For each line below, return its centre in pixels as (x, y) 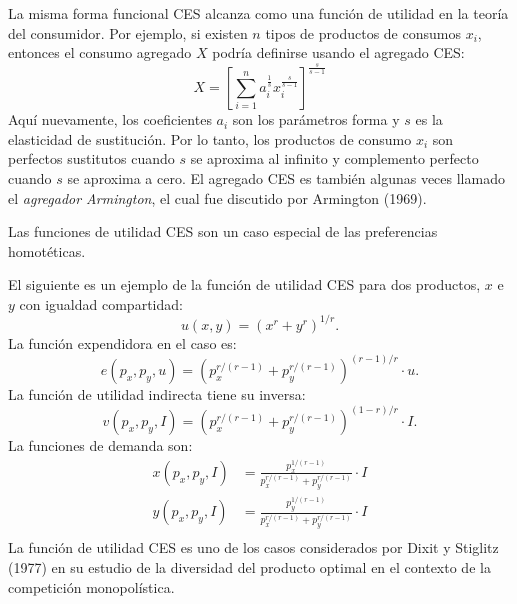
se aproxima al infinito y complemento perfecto (334, 158)
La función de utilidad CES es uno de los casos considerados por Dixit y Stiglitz (253, 547)
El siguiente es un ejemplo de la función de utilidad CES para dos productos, (244, 284)
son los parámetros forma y (316, 119)
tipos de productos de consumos (363, 32)
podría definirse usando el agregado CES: (338, 52)
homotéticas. (47, 250)
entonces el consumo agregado (100, 52)
